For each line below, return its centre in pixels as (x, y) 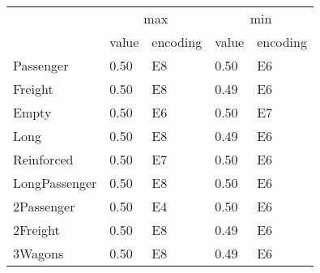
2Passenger (44, 206)
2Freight (36, 230)
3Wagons (38, 253)
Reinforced (43, 159)
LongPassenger (55, 183)
